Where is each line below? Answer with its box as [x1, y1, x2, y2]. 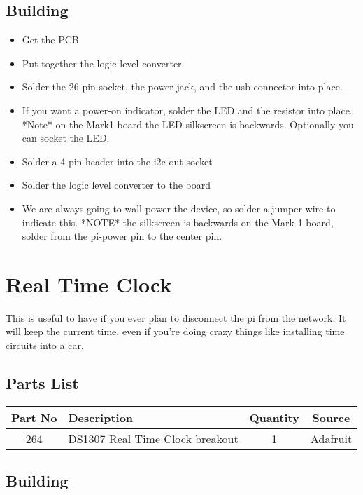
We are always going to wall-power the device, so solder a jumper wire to [22, 201, 336, 215]
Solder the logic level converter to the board [22, 177, 211, 192]
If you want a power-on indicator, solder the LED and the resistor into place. [22, 102, 353, 117]
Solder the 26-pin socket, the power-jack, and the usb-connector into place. [22, 79, 343, 94]
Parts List [6, 372, 79, 394]
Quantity [249, 409, 299, 426]
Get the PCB [22, 32, 79, 47]
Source [312, 409, 350, 426]
